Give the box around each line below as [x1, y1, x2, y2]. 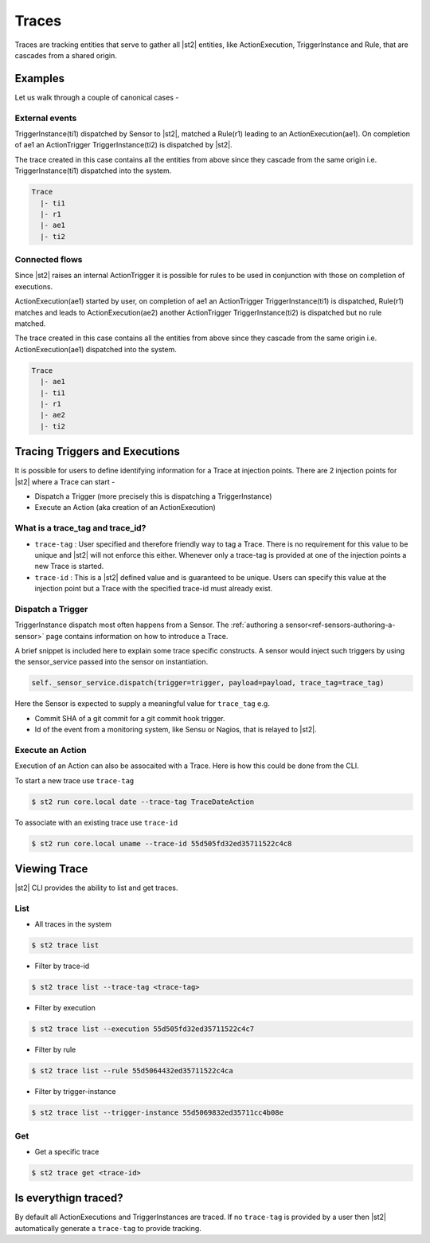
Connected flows [14, 254, 83, 265]
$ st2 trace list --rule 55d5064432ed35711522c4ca [31, 1066, 234, 1076]
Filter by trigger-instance [34, 1087, 117, 1096]
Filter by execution [34, 1003, 96, 1013]
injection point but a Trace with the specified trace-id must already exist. [34, 584, 273, 594]
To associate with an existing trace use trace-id [14, 818, 178, 827]
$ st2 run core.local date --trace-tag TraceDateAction [31, 797, 255, 806]
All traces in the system [34, 920, 111, 929]
